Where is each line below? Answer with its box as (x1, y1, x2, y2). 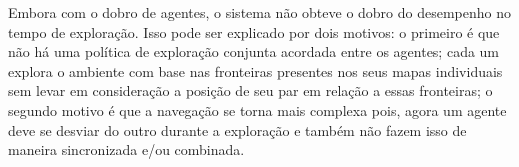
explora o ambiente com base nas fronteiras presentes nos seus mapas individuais (8, 60, 503, 81)
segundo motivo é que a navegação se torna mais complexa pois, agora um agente (8, 99, 507, 120)
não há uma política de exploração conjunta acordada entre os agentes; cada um (8, 41, 500, 62)
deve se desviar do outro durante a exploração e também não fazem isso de (8, 119, 467, 140)
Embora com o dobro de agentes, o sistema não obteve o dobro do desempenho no (8, 2, 512, 22)
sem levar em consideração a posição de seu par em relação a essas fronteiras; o (8, 80, 493, 101)
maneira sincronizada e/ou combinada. (8, 139, 245, 160)
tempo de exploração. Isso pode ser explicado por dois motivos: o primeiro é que (8, 21, 500, 42)
